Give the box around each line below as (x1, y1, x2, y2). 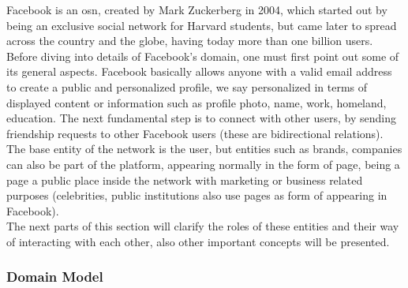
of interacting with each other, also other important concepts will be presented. (6, 233, 390, 249)
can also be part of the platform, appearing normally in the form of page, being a (6, 155, 400, 172)
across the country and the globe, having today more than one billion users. (6, 32, 373, 49)
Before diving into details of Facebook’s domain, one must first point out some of (6, 47, 399, 64)
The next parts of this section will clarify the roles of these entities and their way (6, 218, 399, 234)
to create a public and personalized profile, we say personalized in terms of (6, 78, 368, 95)
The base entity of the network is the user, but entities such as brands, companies (6, 140, 402, 157)
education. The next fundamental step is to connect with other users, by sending (6, 110, 396, 126)
